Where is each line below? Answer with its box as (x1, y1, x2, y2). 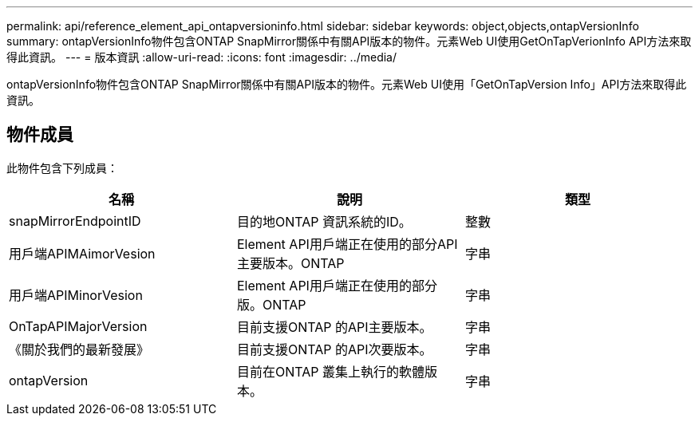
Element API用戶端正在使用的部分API (236, 235, 458, 252)
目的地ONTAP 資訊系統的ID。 (236, 213, 412, 230)
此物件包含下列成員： (6, 160, 118, 175)
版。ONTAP (236, 296, 306, 313)
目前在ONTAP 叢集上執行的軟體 (236, 363, 425, 380)
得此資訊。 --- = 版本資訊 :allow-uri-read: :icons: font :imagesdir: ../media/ (6, 50, 397, 64)
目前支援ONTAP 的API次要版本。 (236, 341, 432, 357)
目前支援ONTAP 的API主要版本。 (236, 318, 432, 335)
